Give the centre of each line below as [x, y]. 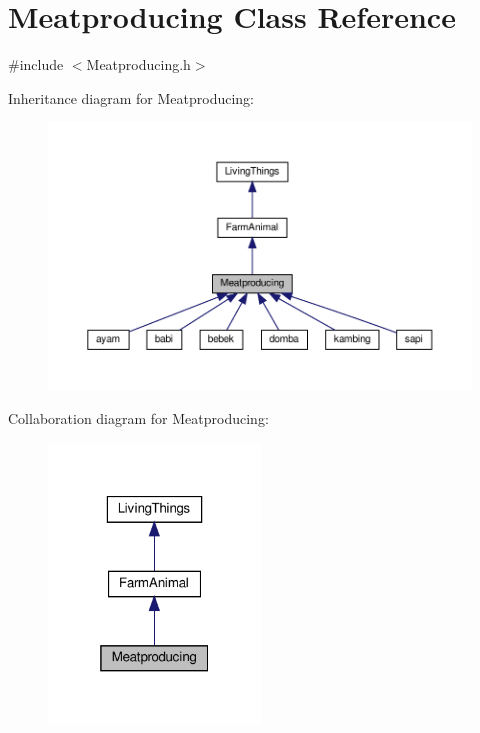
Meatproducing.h [138, 64]
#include [36, 64]
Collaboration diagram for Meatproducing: [138, 418]
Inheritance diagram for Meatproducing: [131, 97]
